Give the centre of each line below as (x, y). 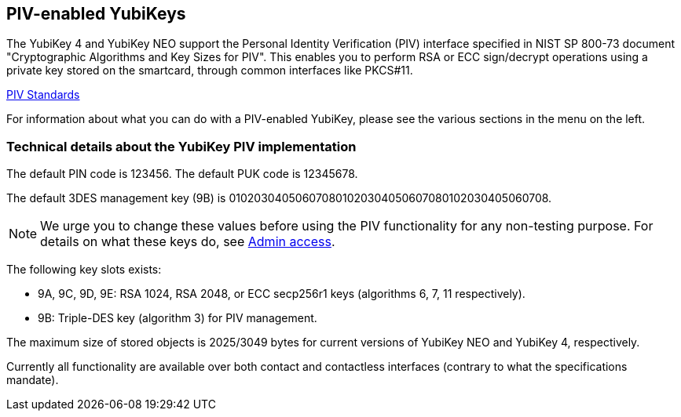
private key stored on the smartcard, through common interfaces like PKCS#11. (210, 71)
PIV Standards (43, 95)
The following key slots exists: (84, 270)
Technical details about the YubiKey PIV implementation (181, 146)
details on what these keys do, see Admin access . (188, 242)
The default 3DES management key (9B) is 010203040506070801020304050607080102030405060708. (279, 198)
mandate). (33, 380)
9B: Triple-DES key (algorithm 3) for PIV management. (178, 318)
